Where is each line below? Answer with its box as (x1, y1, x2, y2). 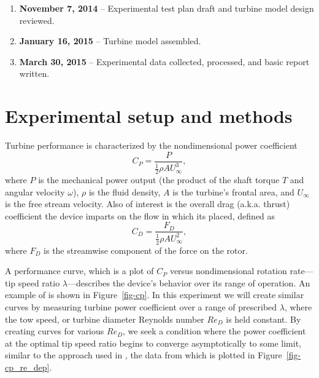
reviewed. (19, 14, 55, 26)
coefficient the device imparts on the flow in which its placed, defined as (5, 209, 275, 222)
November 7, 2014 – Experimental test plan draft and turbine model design (19, 2, 314, 14)
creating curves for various (5, 325, 104, 337)
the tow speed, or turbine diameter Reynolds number (5, 312, 204, 325)
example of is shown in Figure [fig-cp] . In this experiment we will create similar (5, 288, 304, 301)
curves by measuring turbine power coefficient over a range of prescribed (5, 300, 277, 313)
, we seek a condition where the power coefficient (123, 325, 306, 337)
